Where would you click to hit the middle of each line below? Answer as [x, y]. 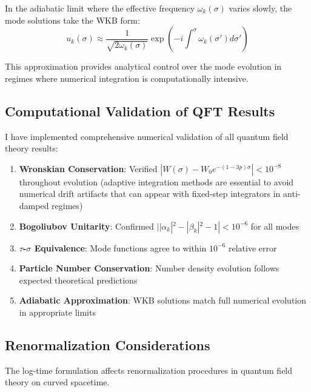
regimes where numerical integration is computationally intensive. [127, 78]
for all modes [275, 226]
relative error [252, 247]
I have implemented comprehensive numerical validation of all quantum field [147, 136]
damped [34, 205]
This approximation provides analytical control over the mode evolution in [143, 66]
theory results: [32, 148]
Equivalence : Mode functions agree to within [120, 247]
